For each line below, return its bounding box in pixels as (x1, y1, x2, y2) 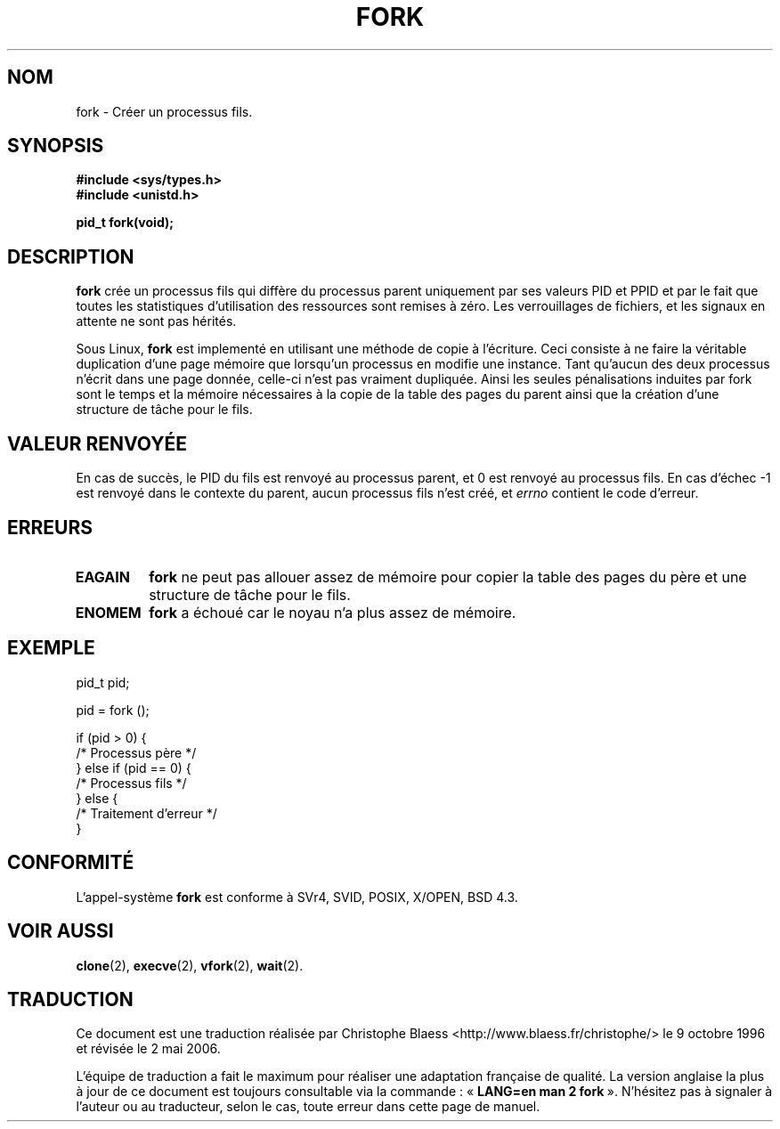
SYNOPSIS (7, 134, 104, 158)
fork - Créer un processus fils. (76, 103, 253, 119)
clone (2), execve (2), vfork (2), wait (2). (76, 957, 304, 973)
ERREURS (7, 516, 93, 539)
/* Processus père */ (76, 744, 197, 760)
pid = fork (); (76, 702, 150, 718)
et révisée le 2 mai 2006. (76, 1041, 221, 1057)
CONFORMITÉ (7, 851, 134, 874)
